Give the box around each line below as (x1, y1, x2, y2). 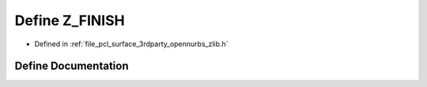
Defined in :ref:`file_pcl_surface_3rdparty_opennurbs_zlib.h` (34, 39, 229, 49)
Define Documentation (14, 60, 129, 73)
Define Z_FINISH (14, 12, 126, 29)
